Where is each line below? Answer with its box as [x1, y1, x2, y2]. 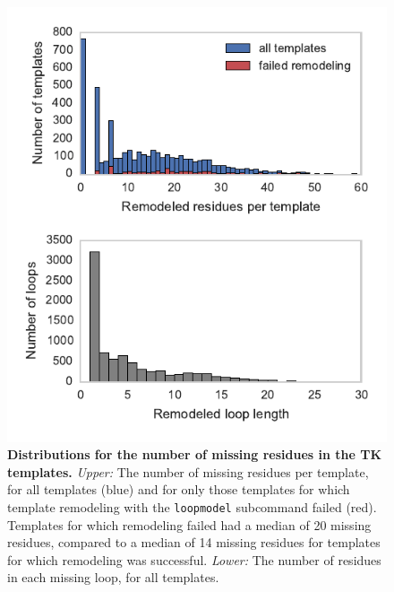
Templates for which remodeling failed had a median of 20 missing [7, 515, 372, 534]
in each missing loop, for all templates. [7, 568, 219, 587]
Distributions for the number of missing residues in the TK [7, 445, 382, 464]
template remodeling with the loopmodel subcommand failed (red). [7, 497, 377, 516]
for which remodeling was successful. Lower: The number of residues [7, 550, 381, 569]
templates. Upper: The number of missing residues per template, [7, 462, 369, 481]
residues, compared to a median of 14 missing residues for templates [7, 533, 381, 552]
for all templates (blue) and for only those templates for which [7, 480, 350, 499]
